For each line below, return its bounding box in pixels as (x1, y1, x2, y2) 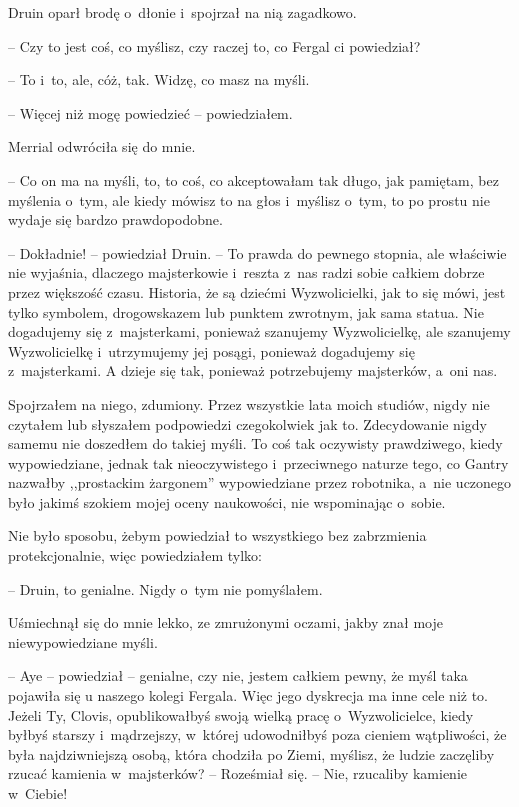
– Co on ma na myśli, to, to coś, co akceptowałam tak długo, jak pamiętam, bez (8, 169, 499, 190)
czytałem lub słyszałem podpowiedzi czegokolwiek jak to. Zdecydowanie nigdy (8, 413, 487, 434)
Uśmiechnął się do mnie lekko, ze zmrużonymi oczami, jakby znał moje (8, 612, 443, 633)
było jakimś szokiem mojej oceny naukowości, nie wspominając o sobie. (8, 491, 446, 512)
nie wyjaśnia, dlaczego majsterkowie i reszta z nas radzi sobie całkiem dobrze (8, 262, 485, 283)
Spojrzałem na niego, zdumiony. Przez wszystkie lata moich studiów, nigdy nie (8, 393, 490, 414)
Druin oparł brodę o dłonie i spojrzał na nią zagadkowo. (8, 2, 357, 22)
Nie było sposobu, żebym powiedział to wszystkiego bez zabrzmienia (8, 525, 427, 546)
